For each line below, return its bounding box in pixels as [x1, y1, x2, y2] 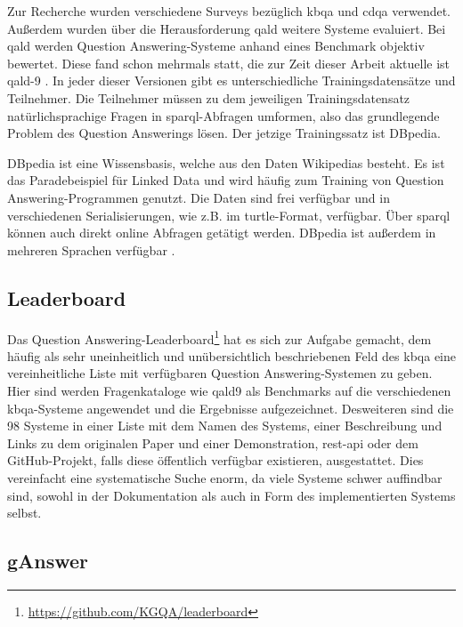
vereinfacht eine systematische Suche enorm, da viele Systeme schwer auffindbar [7, 468, 443, 486]
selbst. [7, 503, 42, 522]
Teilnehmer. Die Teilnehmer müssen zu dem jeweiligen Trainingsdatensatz [7, 88, 410, 107]
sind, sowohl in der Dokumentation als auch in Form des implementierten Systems [7, 486, 456, 504]
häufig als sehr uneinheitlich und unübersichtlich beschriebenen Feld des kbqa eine [7, 346, 457, 365]
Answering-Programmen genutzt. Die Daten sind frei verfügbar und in [7, 188, 390, 206]
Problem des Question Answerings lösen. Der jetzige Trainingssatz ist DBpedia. [7, 124, 441, 142]
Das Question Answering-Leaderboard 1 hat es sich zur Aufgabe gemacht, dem [7, 326, 432, 348]
